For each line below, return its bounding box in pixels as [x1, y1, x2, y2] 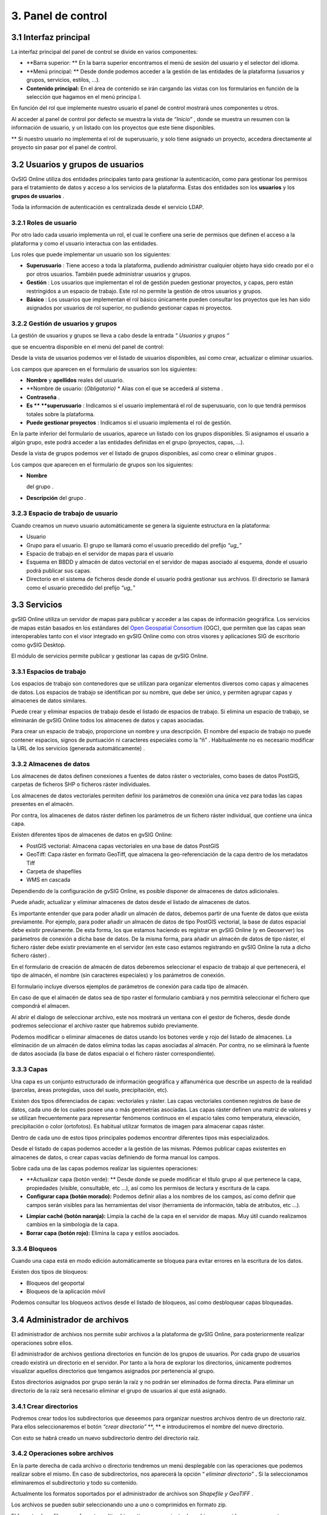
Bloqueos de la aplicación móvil [26, 1288, 105, 1295]
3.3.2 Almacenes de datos [11, 759, 90, 768]
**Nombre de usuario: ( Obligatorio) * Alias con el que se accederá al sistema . [26, 385, 223, 392]
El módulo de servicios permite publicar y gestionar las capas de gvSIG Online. [11, 652, 208, 660]
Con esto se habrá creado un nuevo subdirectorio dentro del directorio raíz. [11, 1434, 200, 1442]
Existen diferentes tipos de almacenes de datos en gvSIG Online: [11, 831, 173, 839]
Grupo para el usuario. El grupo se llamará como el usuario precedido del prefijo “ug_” [26, 541, 242, 548]
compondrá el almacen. [11, 1002, 70, 1010]
